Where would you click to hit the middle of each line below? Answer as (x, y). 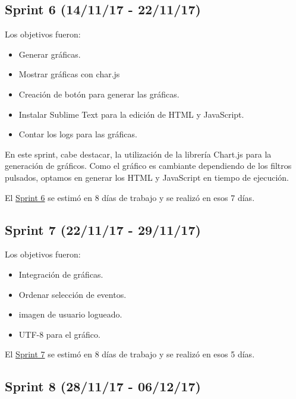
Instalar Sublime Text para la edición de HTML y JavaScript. (131, 114)
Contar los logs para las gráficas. (78, 134)
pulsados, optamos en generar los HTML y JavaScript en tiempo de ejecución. (147, 177)
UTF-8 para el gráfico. (59, 334)
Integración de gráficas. (61, 274)
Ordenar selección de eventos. (73, 294)
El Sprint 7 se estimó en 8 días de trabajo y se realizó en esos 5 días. (130, 354)
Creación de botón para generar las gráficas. (99, 94)
